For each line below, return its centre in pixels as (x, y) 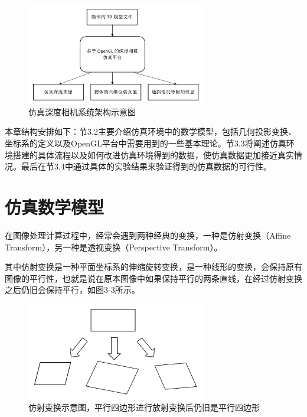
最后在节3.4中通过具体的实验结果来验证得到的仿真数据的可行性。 (146, 166)
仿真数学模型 (55, 206)
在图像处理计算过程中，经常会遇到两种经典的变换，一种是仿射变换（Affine (148, 235)
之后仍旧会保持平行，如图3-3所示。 (72, 290)
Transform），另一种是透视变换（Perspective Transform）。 (114, 247)
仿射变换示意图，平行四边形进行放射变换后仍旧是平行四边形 (144, 407)
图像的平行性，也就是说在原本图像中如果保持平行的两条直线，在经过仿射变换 (153, 278)
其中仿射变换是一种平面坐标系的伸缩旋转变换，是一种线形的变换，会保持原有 (153, 267)
